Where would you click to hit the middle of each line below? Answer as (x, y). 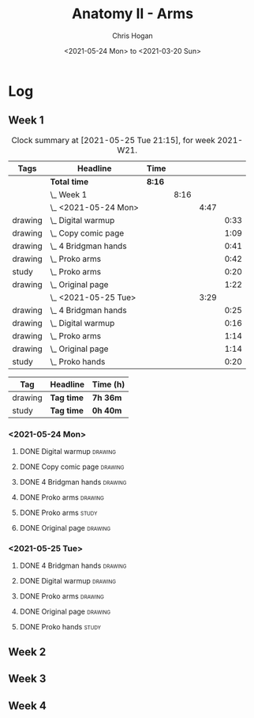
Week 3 (27, 679)
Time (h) (108, 384)
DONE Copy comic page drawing (72, 467)
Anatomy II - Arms (133, 14)
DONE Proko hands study (60, 627)
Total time (69, 181)
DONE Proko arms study (58, 513)
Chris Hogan (133, 36)
